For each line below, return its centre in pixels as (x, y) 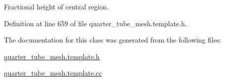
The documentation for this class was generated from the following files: (113, 40)
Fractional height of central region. (56, 6)
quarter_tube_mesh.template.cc (53, 73)
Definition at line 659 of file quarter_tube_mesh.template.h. (95, 23)
